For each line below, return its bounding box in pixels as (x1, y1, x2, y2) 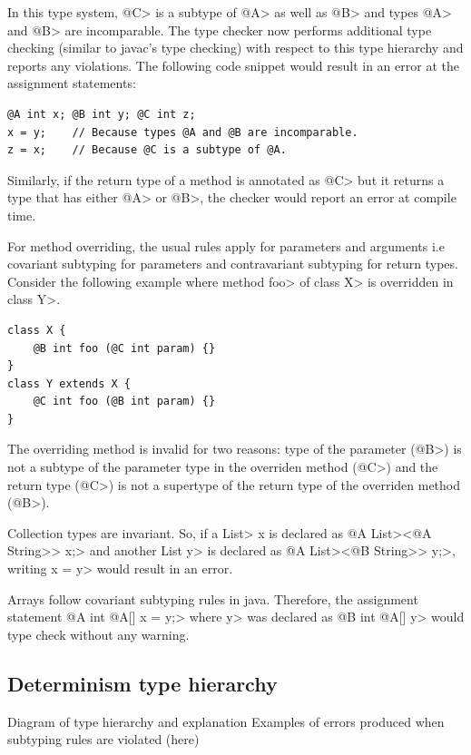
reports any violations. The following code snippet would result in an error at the (7, 55, 459, 74)
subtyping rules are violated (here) (7, 730, 200, 749)
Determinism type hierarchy (7, 669, 278, 697)
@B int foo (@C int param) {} (33, 341, 216, 355)
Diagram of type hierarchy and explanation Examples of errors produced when (7, 711, 445, 730)
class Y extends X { (7, 377, 132, 390)
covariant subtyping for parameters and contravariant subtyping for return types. (7, 254, 458, 273)
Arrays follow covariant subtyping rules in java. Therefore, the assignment (7, 589, 418, 608)
